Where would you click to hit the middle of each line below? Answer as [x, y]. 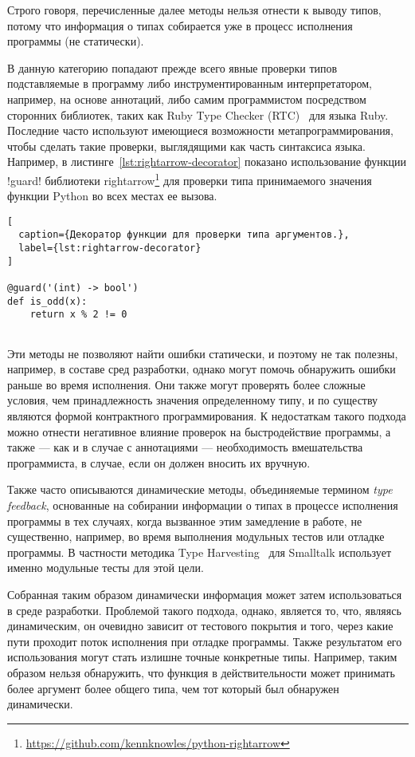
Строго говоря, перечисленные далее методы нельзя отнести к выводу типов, [194, 10]
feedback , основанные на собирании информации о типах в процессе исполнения [203, 505]
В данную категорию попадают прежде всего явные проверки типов [172, 67]
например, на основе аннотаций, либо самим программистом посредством [187, 99]
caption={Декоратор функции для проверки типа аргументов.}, [184, 235]
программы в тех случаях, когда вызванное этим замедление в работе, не [185, 520]
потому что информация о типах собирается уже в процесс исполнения [180, 25]
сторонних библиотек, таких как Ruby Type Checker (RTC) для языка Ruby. [198, 114]
